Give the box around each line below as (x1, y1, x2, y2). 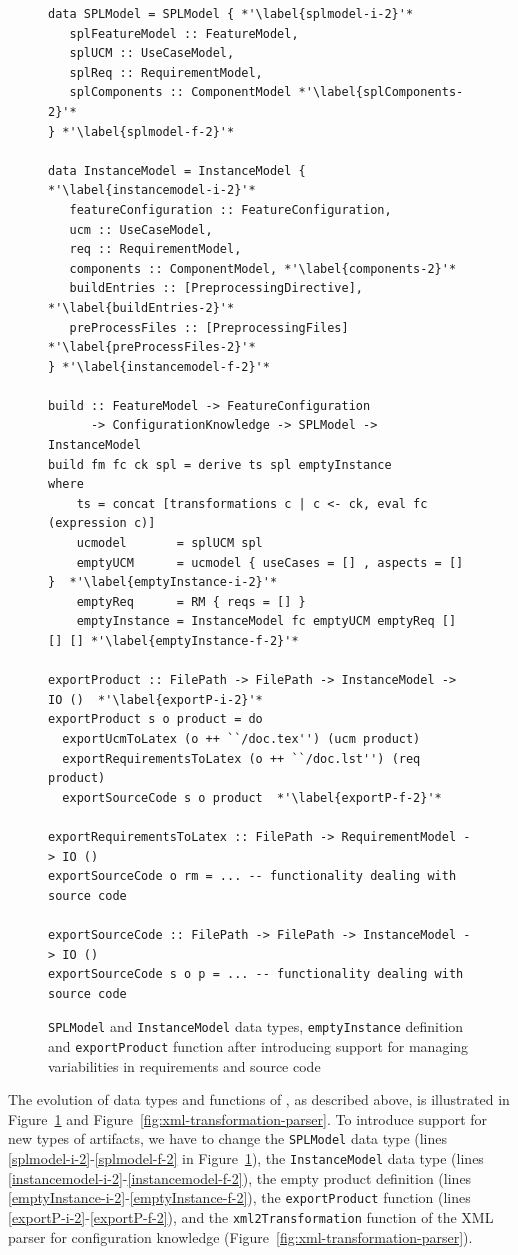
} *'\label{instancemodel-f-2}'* (48, 359, 270, 374)
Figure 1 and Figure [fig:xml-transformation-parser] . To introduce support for (8, 1108, 488, 1129)
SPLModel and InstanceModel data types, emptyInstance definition (48, 1016, 464, 1037)
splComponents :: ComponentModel (69, 85, 292, 100)
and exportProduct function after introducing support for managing (48, 1035, 469, 1056)
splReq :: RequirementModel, (69, 65, 263, 80)
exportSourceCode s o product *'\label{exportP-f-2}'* (62, 790, 442, 805)
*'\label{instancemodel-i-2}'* (48, 183, 256, 198)
